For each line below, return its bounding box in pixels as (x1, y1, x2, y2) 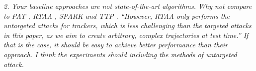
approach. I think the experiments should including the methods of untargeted (3, 49, 237, 59)
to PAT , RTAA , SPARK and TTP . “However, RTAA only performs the (3, 10, 230, 21)
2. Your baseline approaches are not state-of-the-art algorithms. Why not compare (3, 1, 252, 11)
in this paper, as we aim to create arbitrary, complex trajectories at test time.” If (3, 30, 249, 40)
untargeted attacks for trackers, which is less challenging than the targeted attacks (3, 20, 252, 31)
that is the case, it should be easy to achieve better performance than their (3, 39, 228, 50)
